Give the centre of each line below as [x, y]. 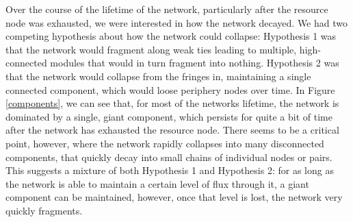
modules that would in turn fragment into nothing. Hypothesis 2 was [195, 63]
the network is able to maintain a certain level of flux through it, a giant [157, 183]
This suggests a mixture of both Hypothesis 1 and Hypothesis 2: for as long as [170, 170]
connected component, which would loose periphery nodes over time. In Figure [170, 89]
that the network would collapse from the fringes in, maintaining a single [158, 76]
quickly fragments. [44, 210]
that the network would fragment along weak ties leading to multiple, [151, 49]
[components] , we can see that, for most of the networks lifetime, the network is [172, 103]
